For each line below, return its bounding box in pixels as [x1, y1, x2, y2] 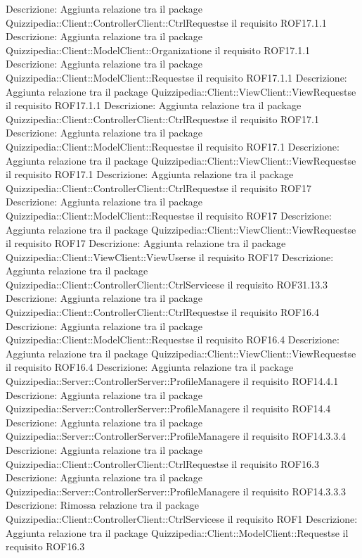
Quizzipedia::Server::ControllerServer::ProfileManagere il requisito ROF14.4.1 [6, 374, 339, 388]
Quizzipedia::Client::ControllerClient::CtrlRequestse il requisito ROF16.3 [6, 456, 319, 471]
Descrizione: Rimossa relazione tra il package [6, 497, 199, 512]
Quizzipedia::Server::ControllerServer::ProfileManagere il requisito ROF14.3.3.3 [6, 483, 347, 498]
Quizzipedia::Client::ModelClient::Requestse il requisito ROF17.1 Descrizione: [6, 139, 340, 153]
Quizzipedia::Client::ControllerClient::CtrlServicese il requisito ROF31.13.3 [6, 277, 328, 291]
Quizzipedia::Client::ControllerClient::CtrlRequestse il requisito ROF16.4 [6, 305, 319, 319]
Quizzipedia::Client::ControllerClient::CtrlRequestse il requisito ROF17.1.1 [6, 15, 327, 30]
